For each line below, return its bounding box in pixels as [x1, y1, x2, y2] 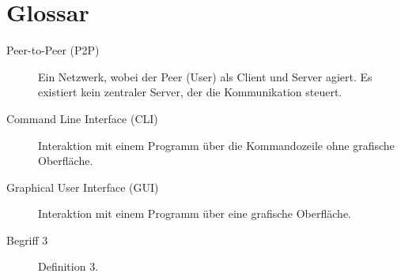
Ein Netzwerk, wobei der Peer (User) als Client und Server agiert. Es [38, 68, 373, 84]
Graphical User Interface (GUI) [6, 178, 159, 195]
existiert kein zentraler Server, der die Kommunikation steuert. [38, 84, 342, 100]
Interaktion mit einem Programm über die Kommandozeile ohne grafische [38, 137, 395, 153]
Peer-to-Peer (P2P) [6, 42, 100, 58]
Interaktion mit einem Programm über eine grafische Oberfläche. [38, 205, 352, 222]
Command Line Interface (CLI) [6, 110, 158, 126]
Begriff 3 [6, 231, 48, 248]
